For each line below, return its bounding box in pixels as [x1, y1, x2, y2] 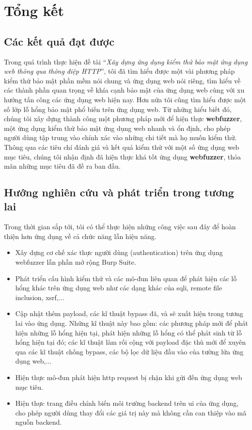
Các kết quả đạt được [4, 33, 115, 48]
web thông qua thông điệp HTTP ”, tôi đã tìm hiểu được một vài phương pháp [4, 66, 235, 76]
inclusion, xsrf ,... [15, 292, 64, 302]
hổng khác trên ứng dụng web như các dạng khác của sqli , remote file [15, 283, 222, 293]
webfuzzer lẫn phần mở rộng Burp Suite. [15, 257, 136, 267]
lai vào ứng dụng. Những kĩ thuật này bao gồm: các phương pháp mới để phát [15, 318, 248, 328]
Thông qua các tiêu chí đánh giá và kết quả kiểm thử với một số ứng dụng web [4, 142, 239, 152]
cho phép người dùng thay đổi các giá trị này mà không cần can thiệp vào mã [15, 407, 247, 417]
